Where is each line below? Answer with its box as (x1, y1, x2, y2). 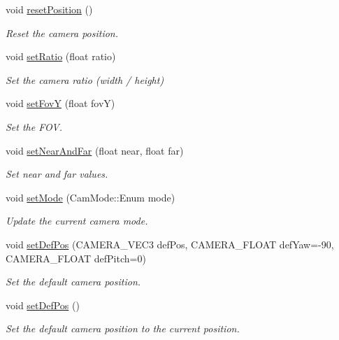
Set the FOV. (6, 119, 63, 134)
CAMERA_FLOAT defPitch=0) (6, 250, 146, 265)
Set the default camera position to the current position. (6, 321, 240, 336)
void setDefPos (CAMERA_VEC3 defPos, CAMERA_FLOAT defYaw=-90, (6, 236, 334, 251)
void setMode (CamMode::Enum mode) (6, 190, 175, 204)
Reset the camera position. (6, 25, 119, 40)
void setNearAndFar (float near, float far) (6, 143, 184, 157)
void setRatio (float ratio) (6, 49, 116, 64)
